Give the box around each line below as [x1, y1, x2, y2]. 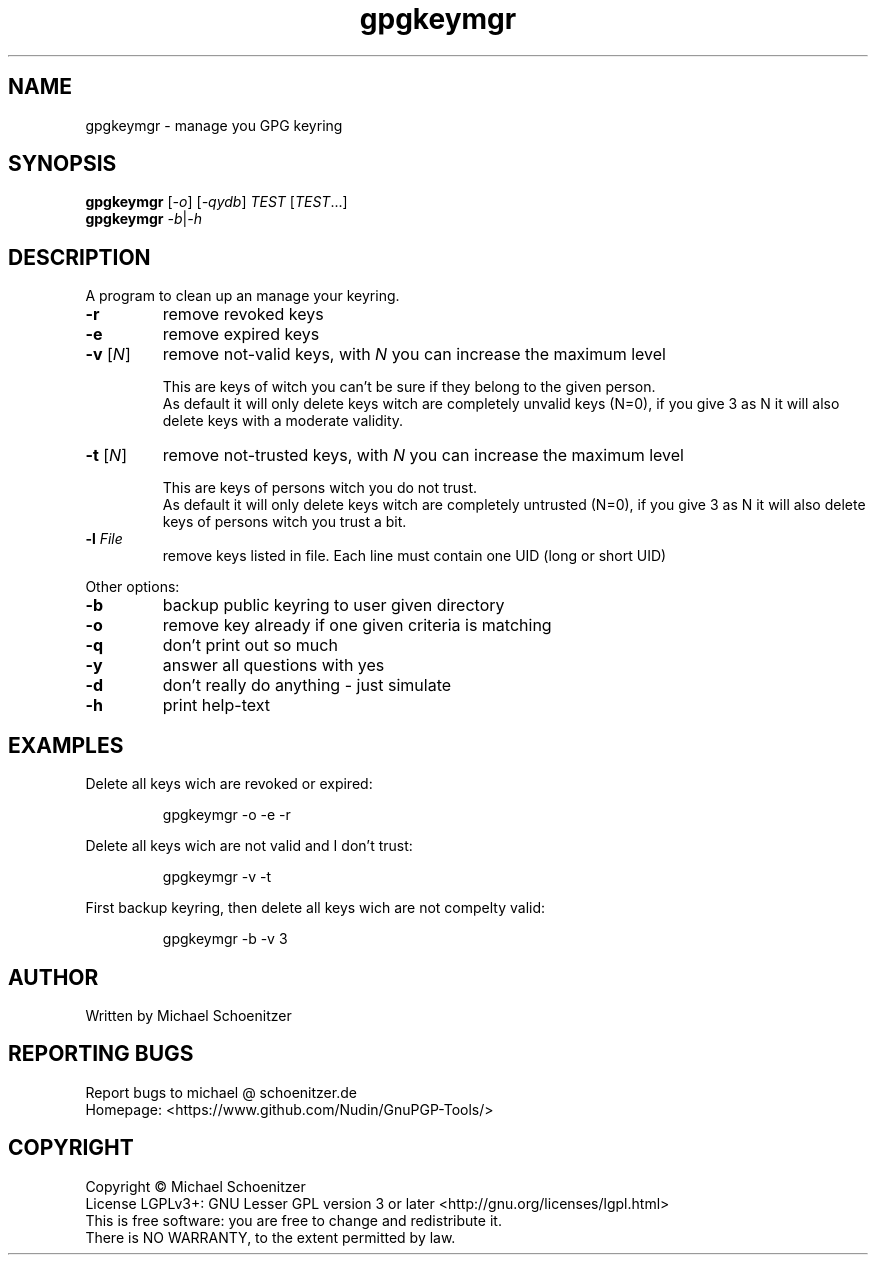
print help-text [162, 695, 270, 716]
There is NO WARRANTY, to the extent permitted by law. [85, 1228, 456, 1246]
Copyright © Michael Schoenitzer [85, 1177, 306, 1195]
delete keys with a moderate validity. [162, 412, 404, 430]
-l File [85, 530, 123, 548]
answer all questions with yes [162, 655, 385, 676]
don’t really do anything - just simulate [162, 675, 452, 696]
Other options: [85, 578, 180, 596]
